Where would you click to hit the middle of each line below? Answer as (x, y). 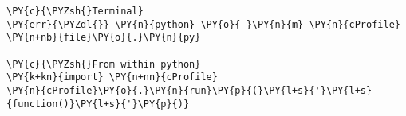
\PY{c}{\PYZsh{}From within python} (104, 64)
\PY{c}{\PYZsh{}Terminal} (75, 11)
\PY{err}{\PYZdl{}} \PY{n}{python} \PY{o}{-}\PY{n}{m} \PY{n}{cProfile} (203, 24)
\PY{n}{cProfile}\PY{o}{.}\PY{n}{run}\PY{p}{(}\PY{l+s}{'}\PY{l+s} (189, 90)
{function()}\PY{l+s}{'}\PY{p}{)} (98, 104)
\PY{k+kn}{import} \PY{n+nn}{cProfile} (112, 77)
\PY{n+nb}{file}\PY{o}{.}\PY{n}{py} (104, 38)
